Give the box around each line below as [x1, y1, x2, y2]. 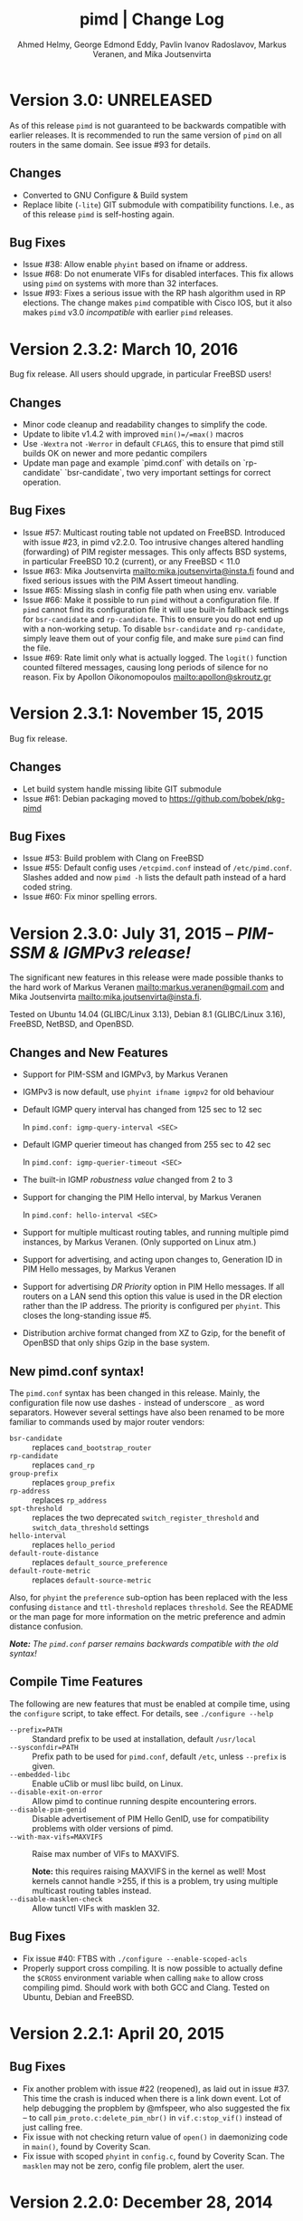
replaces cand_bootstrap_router [32, 1442, 152, 1453]
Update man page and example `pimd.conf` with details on [22, 457, 241, 468]
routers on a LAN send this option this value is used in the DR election [22, 1291, 283, 1302]
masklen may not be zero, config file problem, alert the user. [22, 2160, 245, 2171]
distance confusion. [9, 1621, 83, 1631]
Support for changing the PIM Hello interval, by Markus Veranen [22, 1192, 262, 1203]
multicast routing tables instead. [32, 1885, 152, 1896]
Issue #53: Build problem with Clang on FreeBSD [22, 852, 204, 864]
